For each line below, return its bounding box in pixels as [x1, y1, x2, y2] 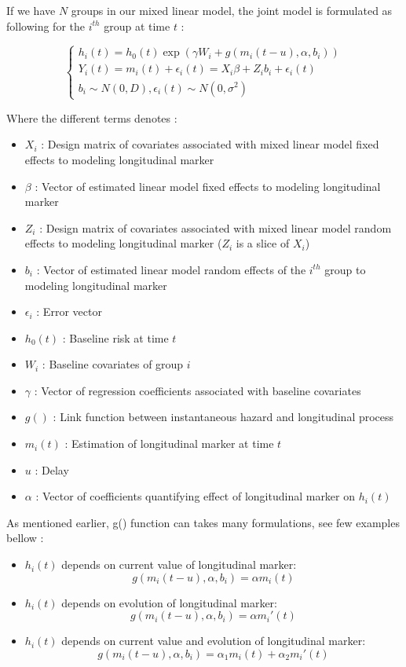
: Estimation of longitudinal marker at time [64, 435, 274, 452]
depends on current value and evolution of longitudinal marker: [61, 632, 366, 649]
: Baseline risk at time [62, 329, 169, 346]
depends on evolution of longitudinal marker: [61, 594, 278, 610]
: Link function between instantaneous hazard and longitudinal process [53, 409, 394, 425]
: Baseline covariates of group [42, 356, 184, 372]
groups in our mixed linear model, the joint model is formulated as [71, 2, 393, 18]
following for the [6, 17, 86, 34]
